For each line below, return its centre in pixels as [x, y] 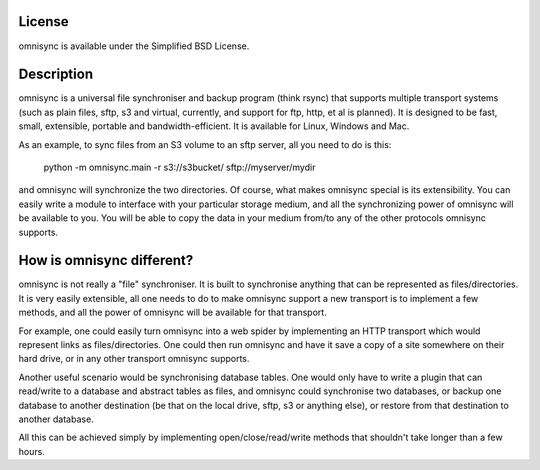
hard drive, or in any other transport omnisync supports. [134, 359]
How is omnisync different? [106, 260]
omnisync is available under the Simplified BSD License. [134, 46]
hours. [31, 451]
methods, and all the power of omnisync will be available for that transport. [172, 312]
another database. [56, 419]
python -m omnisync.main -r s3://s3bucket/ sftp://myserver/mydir [179, 167]
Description [56, 74]
